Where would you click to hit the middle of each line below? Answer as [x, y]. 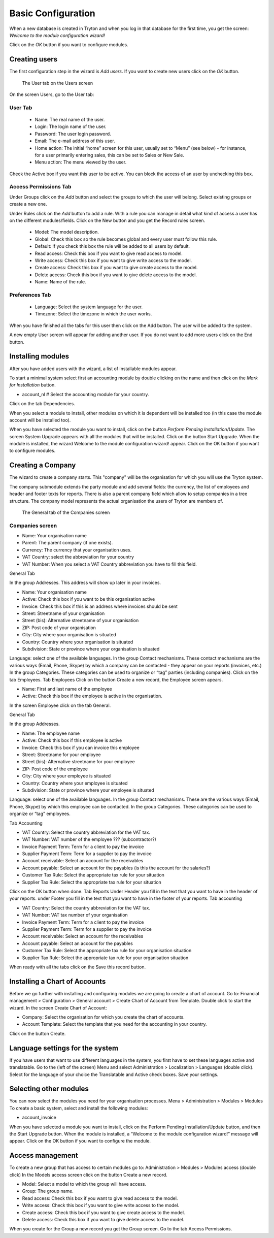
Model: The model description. [67, 232]
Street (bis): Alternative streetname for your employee [78, 762]
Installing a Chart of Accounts [58, 981]
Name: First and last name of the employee [67, 689]
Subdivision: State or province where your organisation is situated [91, 649]
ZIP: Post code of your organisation [59, 628]
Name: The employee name [51, 733]
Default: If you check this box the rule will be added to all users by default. [112, 246]
